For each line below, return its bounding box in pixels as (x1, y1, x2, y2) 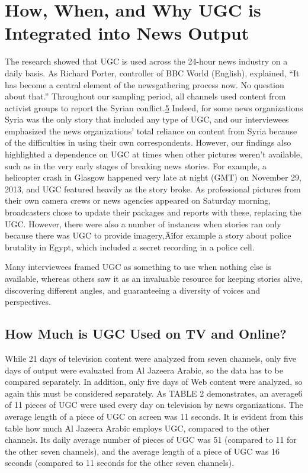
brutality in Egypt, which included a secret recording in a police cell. (5, 240, 255, 253)
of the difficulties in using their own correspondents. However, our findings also (5, 136, 291, 149)
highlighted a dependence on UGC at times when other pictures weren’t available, (5, 148, 303, 160)
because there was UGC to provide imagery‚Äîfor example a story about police (5, 229, 291, 242)
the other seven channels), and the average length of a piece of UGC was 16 (5, 445, 280, 457)
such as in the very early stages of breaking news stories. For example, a (5, 159, 267, 172)
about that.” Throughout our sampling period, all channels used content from (5, 90, 286, 102)
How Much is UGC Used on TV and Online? (5, 324, 287, 343)
